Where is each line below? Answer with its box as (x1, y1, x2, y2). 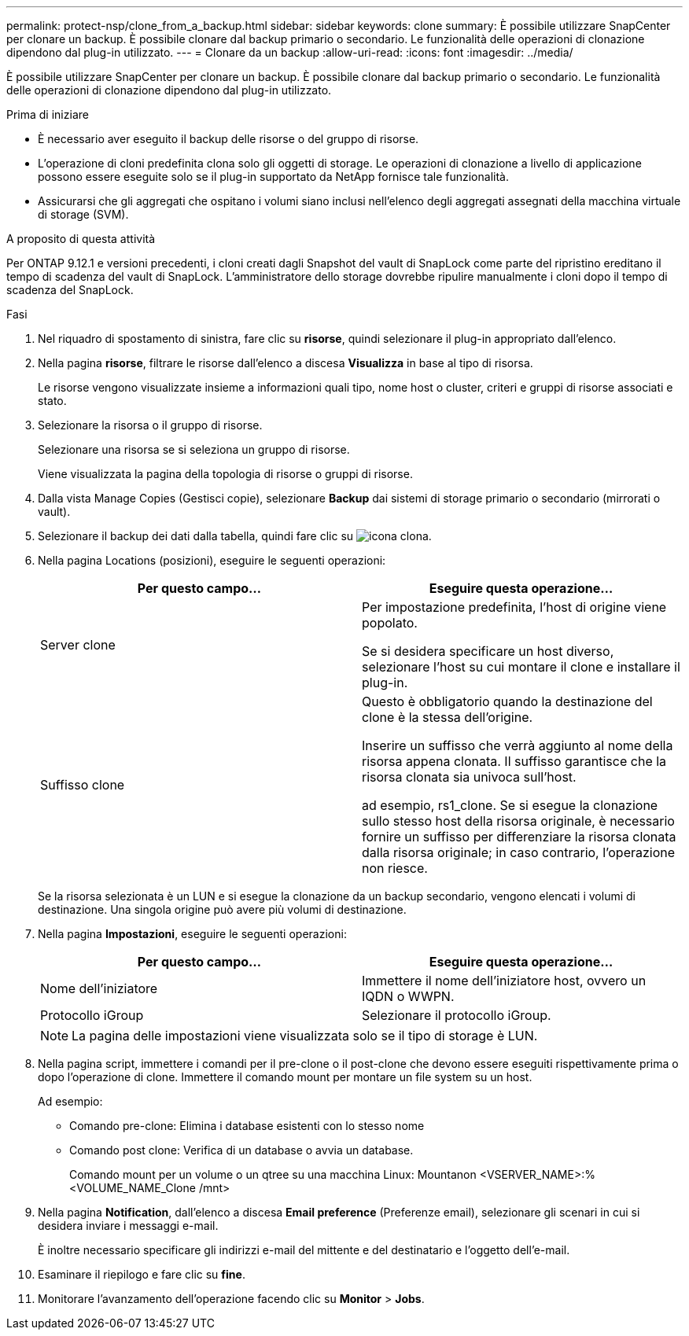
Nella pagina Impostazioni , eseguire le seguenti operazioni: (38, 927, 347, 940)
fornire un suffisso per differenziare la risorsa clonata (362, 829, 676, 845)
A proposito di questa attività (6, 232, 156, 245)
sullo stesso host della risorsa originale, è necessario (362, 813, 675, 829)
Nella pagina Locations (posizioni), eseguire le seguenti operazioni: (38, 554, 386, 567)
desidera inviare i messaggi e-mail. (38, 1219, 219, 1232)
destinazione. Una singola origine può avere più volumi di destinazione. (38, 903, 407, 916)
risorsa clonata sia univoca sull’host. (362, 769, 577, 785)
